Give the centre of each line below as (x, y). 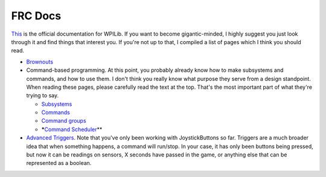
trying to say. (43, 95)
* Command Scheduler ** (72, 129)
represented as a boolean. (59, 163)
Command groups (64, 121)
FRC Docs (36, 16)
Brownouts (40, 62)
